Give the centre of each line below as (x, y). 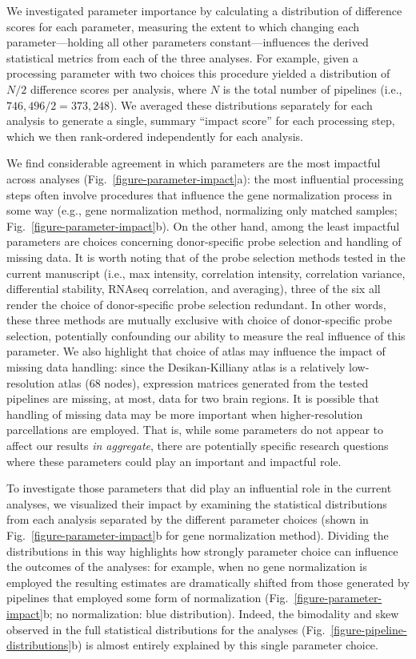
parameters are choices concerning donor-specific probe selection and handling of (204, 241)
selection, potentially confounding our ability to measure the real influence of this (206, 335)
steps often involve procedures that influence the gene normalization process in (199, 194)
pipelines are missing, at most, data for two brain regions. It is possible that (193, 398)
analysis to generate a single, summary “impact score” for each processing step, (201, 121)
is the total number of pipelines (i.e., (312, 88)
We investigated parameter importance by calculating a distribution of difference (204, 10)
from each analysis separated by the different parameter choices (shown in (188, 519)
